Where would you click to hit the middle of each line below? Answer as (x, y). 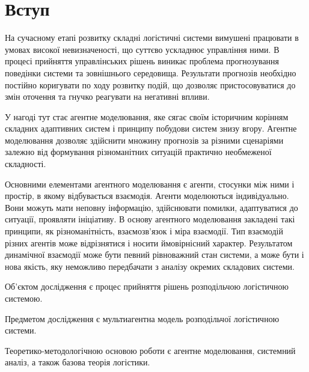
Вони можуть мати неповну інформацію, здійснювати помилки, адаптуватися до (151, 207)
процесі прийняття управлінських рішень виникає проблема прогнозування (142, 61)
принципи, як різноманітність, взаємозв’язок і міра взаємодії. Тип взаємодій (144, 231)
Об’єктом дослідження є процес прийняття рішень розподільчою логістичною (147, 286)
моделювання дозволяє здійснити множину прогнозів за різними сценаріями (144, 140)
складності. (26, 164)
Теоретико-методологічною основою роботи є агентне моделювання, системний (150, 350)
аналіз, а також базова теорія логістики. (78, 362)
